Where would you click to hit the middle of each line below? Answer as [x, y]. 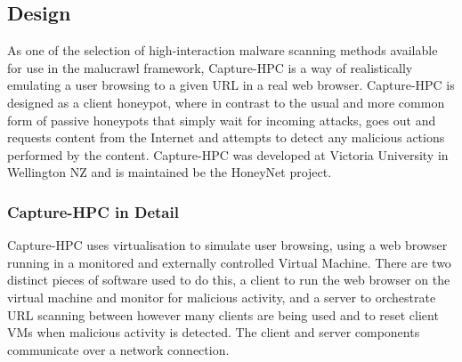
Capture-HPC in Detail [93, 211]
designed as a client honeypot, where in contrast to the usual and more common [226, 102]
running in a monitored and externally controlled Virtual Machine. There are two [229, 262]
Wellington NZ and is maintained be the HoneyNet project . [170, 172]
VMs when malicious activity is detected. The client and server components [214, 332]
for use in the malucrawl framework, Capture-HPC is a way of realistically [210, 67]
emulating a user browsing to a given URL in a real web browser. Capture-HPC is [231, 85]
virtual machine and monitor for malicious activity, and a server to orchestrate [222, 297]
